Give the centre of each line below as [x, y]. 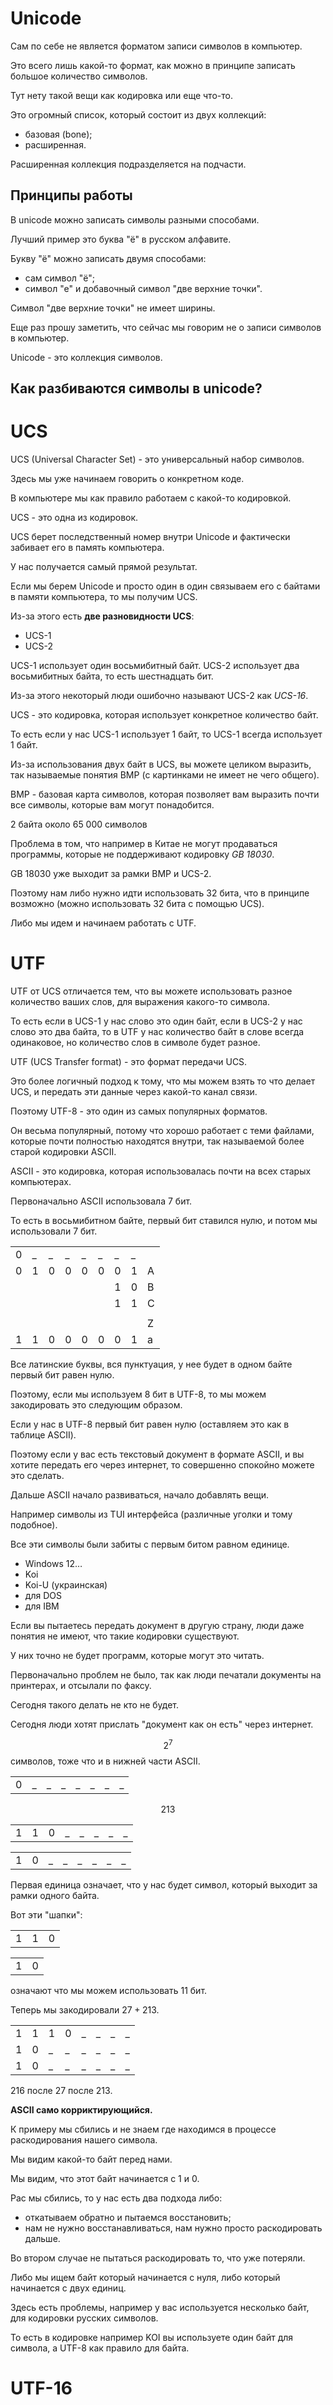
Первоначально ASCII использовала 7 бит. [101, 1201]
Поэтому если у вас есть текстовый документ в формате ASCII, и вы [157, 1454]
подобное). [34, 1525]
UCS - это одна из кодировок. [74, 518]
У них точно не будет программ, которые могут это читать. [137, 1656]
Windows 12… [53, 1564]
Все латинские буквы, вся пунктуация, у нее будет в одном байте [151, 1364]
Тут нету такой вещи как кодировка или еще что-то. [121, 95]
